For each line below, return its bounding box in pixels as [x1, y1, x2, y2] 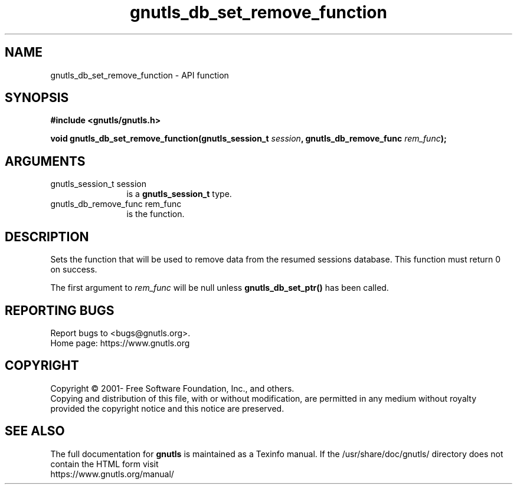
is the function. [126, 209, 185, 219]
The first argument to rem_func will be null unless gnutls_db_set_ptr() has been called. [50, 283, 389, 293]
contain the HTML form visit [50, 458, 159, 469]
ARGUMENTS [5, 153, 86, 169]
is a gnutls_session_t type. [126, 189, 232, 199]
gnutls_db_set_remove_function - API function [50, 70, 229, 80]
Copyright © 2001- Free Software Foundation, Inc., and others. [50, 383, 295, 393]
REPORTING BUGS [5, 303, 114, 318]
